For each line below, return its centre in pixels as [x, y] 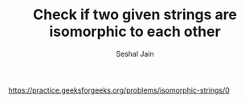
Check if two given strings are [135, 15]
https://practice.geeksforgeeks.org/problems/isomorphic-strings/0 [119, 90]
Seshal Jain [135, 53]
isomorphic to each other [135, 32]
